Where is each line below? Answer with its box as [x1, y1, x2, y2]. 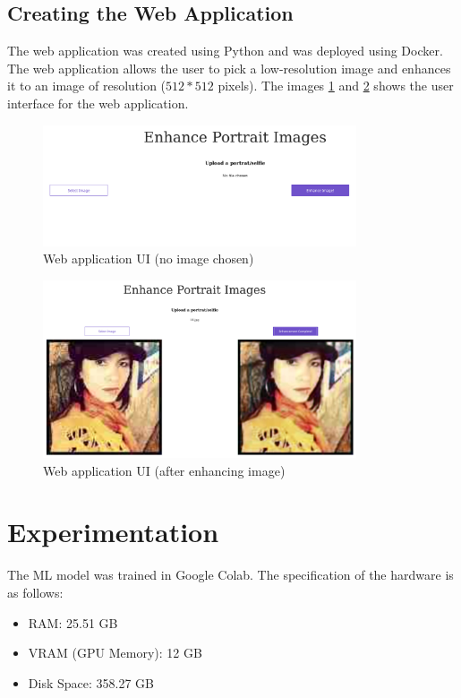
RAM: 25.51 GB [28, 613, 118, 632]
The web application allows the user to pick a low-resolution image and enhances [7, 58, 451, 77]
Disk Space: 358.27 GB [28, 673, 154, 692]
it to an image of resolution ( [7, 76, 166, 95]
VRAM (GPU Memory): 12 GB [28, 643, 202, 662]
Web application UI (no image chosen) [43, 249, 254, 268]
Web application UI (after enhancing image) [43, 461, 286, 479]
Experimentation [7, 513, 219, 550]
